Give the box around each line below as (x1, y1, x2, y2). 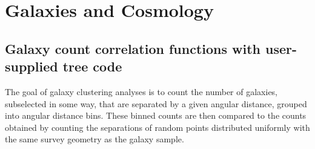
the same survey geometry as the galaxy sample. (5, 133, 184, 145)
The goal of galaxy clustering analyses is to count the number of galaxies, (5, 85, 278, 98)
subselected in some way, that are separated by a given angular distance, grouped (5, 97, 307, 110)
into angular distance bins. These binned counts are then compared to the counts (5, 109, 307, 122)
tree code (62, 57, 122, 76)
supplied (5, 57, 58, 76)
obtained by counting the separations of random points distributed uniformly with (5, 121, 310, 133)
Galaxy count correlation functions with (5, 39, 260, 58)
